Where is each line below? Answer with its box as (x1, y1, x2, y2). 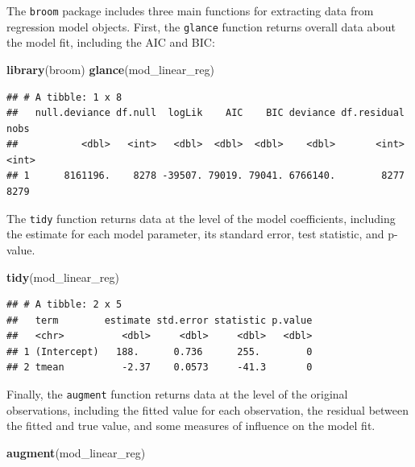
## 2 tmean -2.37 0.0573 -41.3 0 (6, 362, 313, 374)
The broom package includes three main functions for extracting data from (6, 2, 374, 19)
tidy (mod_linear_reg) (6, 268, 119, 285)
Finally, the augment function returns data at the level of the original (6, 386, 348, 403)
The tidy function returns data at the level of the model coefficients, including (6, 209, 396, 226)
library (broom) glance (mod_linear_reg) (6, 60, 214, 77)
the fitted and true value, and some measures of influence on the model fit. (6, 417, 376, 434)
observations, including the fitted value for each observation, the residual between (6, 401, 409, 418)
